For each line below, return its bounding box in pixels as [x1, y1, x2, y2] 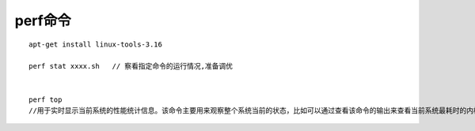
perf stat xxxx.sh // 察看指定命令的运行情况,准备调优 [28, 62, 234, 71]
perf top [28, 95, 63, 104]
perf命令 [14, 12, 71, 29]
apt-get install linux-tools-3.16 [28, 39, 162, 49]
